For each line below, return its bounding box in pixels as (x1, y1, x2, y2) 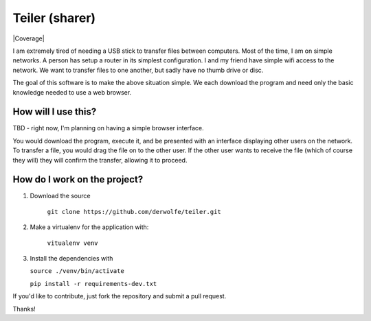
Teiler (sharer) (12, 10, 96, 25)
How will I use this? (12, 106, 97, 118)
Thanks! (12, 305, 36, 313)
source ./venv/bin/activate (30, 267, 125, 275)
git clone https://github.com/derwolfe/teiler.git (47, 208, 221, 215)
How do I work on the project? (12, 174, 144, 185)
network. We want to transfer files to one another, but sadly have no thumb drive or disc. (12, 66, 264, 74)
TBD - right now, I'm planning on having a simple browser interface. (12, 124, 204, 132)
